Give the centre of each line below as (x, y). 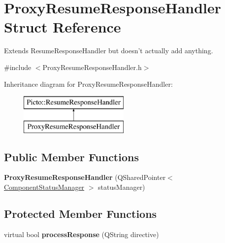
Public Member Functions (71, 156)
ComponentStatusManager (44, 187)
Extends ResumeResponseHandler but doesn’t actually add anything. (109, 51)
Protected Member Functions (80, 214)
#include (18, 67)
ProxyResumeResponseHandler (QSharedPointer (85, 177)
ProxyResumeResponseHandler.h (92, 67)
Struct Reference (63, 27)
